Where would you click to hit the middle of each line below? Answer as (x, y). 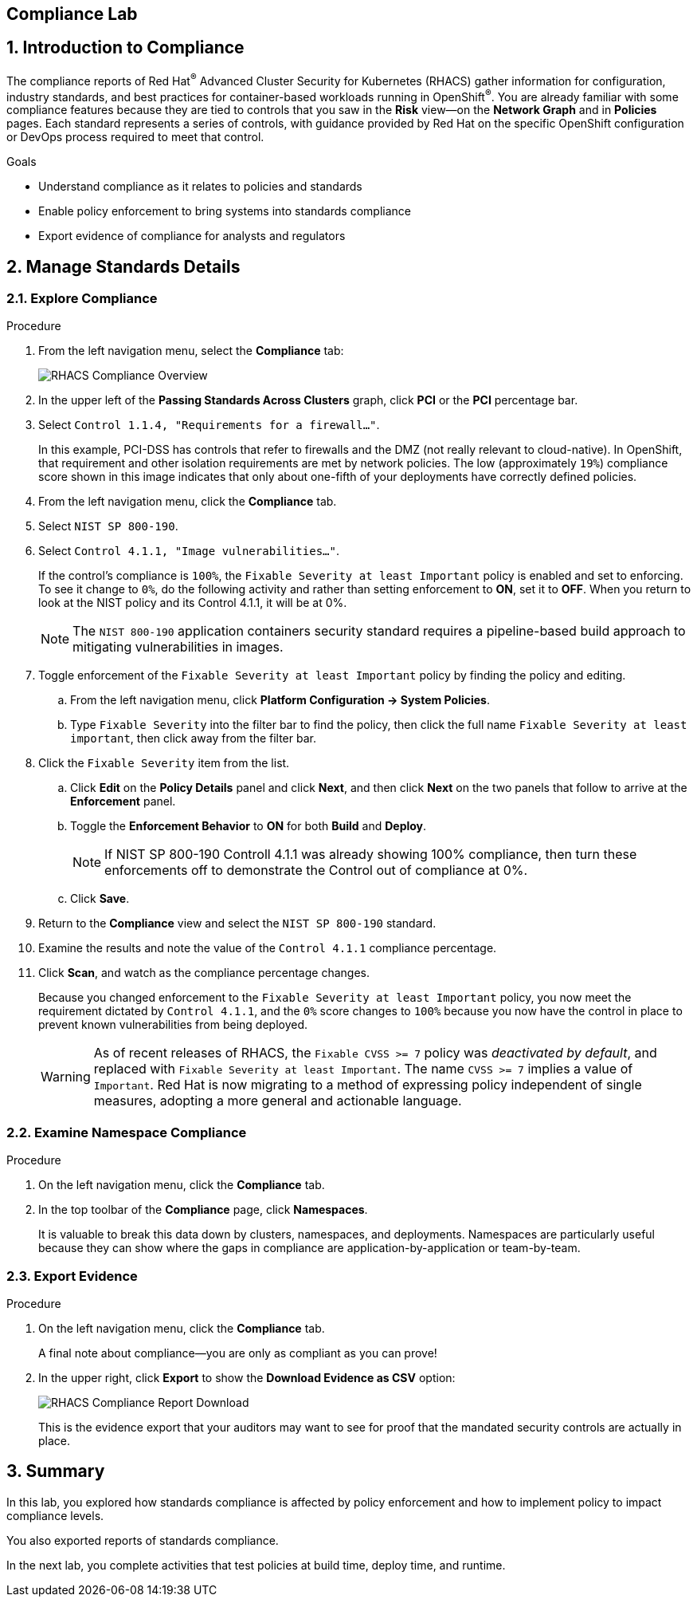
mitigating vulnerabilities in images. (178, 647)
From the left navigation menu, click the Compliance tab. (188, 502)
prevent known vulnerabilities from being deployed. (173, 1025)
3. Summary (56, 1471)
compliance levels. (55, 1515)
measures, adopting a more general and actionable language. (278, 1101)
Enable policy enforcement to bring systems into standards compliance (225, 211)
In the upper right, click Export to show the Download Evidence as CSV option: (247, 1377)
